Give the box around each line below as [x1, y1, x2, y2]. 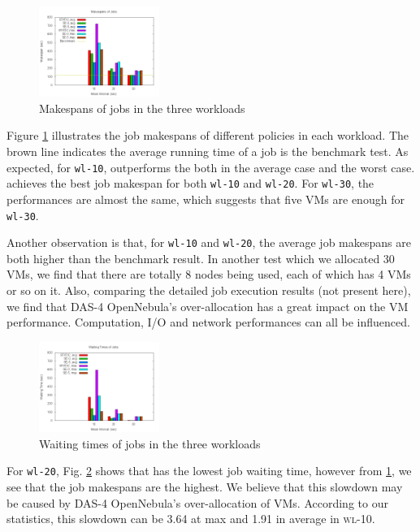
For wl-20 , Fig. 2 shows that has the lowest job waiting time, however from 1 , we [6, 462, 412, 479]
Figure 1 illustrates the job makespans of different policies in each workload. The [6, 127, 409, 144]
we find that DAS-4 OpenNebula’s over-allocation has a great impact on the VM [6, 297, 409, 314]
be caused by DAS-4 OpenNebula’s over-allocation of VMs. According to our [6, 494, 388, 511]
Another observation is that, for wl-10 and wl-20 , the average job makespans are [6, 234, 411, 251]
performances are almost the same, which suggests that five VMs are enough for [6, 190, 405, 207]
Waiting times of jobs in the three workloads [39, 435, 261, 452]
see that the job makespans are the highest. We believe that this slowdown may [6, 478, 403, 495]
